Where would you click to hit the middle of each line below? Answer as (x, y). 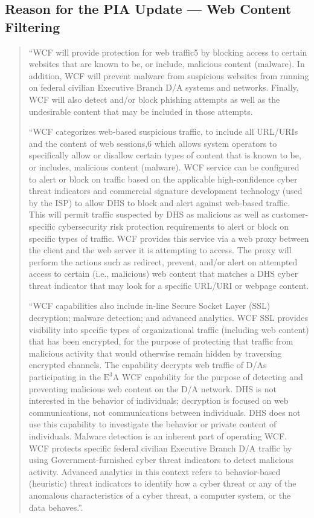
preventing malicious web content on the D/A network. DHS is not (152, 388)
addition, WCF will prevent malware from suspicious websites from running (169, 75)
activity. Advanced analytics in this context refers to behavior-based (155, 471)
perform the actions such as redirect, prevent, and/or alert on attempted (163, 261)
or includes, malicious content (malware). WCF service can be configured (164, 167)
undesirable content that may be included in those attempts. (141, 111)
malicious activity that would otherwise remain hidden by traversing (155, 353)
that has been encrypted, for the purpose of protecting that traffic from (161, 341)
